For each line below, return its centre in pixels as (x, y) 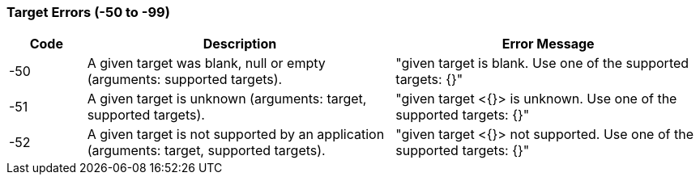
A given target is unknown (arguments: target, (227, 99)
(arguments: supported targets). (185, 80)
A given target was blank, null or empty (206, 63)
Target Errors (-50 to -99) (88, 12)
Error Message (548, 44)
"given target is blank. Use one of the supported (542, 63)
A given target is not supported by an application (236, 135)
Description (240, 44)
